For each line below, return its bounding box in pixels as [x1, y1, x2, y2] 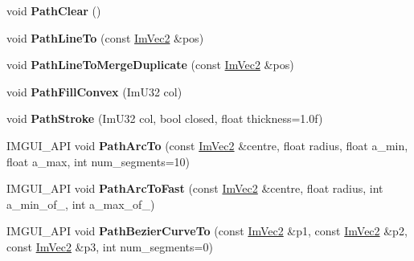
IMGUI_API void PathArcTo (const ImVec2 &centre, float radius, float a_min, [6, 137, 408, 153]
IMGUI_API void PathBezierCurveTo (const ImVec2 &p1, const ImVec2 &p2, [6, 222, 408, 239]
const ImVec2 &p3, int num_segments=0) [6, 238, 213, 255]
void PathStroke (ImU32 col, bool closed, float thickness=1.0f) [6, 110, 323, 127]
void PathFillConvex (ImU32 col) [6, 83, 182, 100]
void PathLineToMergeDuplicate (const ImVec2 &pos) [6, 56, 294, 73]
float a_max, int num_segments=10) [6, 153, 191, 169]
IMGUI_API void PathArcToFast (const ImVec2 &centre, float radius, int [6, 180, 383, 197]
